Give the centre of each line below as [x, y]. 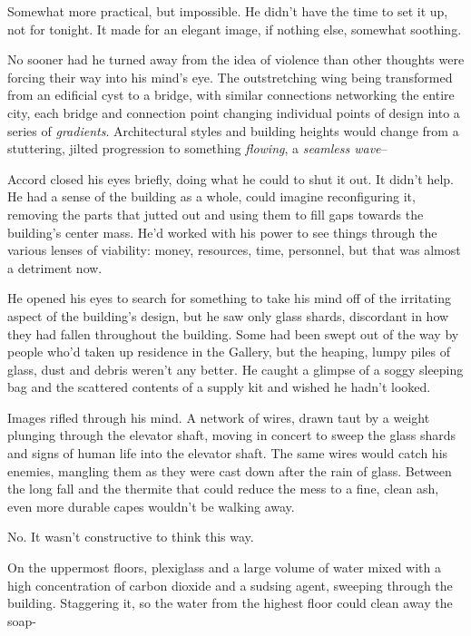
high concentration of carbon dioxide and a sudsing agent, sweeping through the [230, 585]
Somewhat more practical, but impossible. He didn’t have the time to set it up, [228, 11]
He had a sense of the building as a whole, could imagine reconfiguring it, [211, 196]
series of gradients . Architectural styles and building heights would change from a [233, 130]
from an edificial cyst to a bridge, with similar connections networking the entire [231, 95]
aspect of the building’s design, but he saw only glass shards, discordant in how [228, 315]
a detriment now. [55, 267]
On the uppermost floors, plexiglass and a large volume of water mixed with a [225, 568]
